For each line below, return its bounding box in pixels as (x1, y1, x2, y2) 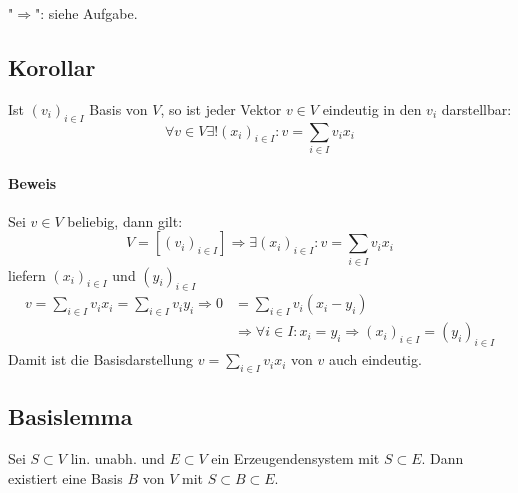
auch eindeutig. (328, 349, 422, 370)
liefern (8, 264, 46, 285)
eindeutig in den (322, 98, 422, 119)
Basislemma (8, 401, 133, 432)
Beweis (8, 172, 57, 193)
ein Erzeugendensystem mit (211, 448, 380, 469)
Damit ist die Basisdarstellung (8, 349, 194, 370)
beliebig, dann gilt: (67, 210, 183, 231)
